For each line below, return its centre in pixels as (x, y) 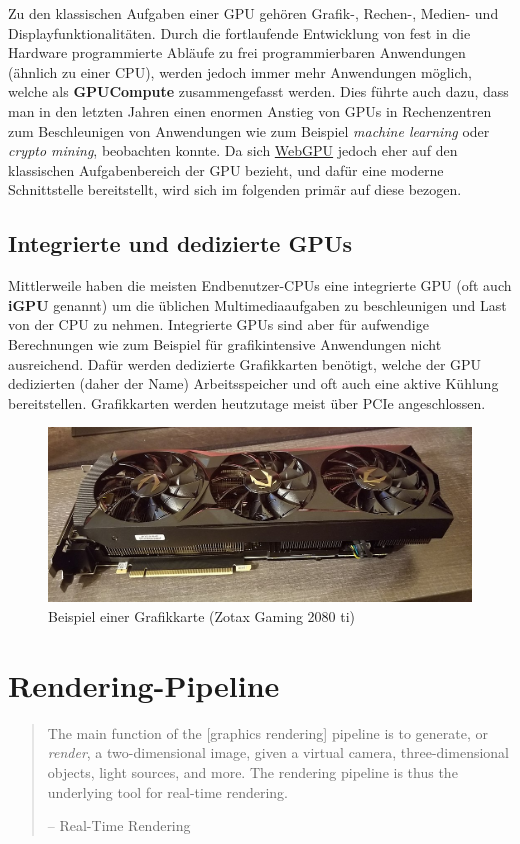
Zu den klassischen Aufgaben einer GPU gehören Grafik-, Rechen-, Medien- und (253, 13)
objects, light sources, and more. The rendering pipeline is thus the (252, 771)
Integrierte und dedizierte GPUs (180, 243)
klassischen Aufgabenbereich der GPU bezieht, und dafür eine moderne (226, 169)
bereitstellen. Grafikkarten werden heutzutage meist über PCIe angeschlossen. (247, 402)
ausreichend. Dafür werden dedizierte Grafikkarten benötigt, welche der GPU (245, 363)
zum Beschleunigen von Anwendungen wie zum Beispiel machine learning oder (249, 130)
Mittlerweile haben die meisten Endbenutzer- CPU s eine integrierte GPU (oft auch (260, 285)
